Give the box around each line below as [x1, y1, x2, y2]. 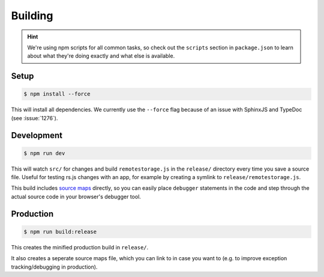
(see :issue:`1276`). [11, 114, 58, 121]
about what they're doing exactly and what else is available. [27, 52, 175, 59]
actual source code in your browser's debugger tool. [11, 193, 141, 200]
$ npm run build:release [23, 228, 97, 235]
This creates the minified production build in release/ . [11, 243, 149, 251]
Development [11, 130, 63, 141]
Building [11, 9, 53, 22]
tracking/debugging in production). [11, 263, 98, 270]
